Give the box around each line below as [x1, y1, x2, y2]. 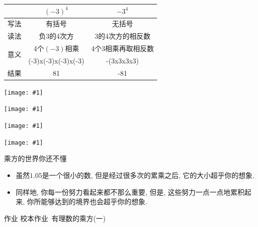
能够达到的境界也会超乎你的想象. [41, 196, 148, 207]
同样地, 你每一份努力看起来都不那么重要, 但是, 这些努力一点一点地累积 [15, 186, 245, 197]
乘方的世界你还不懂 [4, 153, 67, 164]
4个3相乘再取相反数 [91, 43, 154, 54]
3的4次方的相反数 [94, 31, 151, 41]
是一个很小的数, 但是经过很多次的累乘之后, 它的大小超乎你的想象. [42, 170, 255, 180]
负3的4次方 [39, 31, 74, 41]
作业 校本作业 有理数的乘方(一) [4, 213, 106, 223]
